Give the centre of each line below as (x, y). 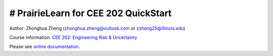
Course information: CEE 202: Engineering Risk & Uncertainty (73, 37)
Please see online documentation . (45, 47)
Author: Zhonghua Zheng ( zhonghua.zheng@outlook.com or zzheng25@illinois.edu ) (97, 28)
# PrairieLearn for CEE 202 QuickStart (90, 13)
